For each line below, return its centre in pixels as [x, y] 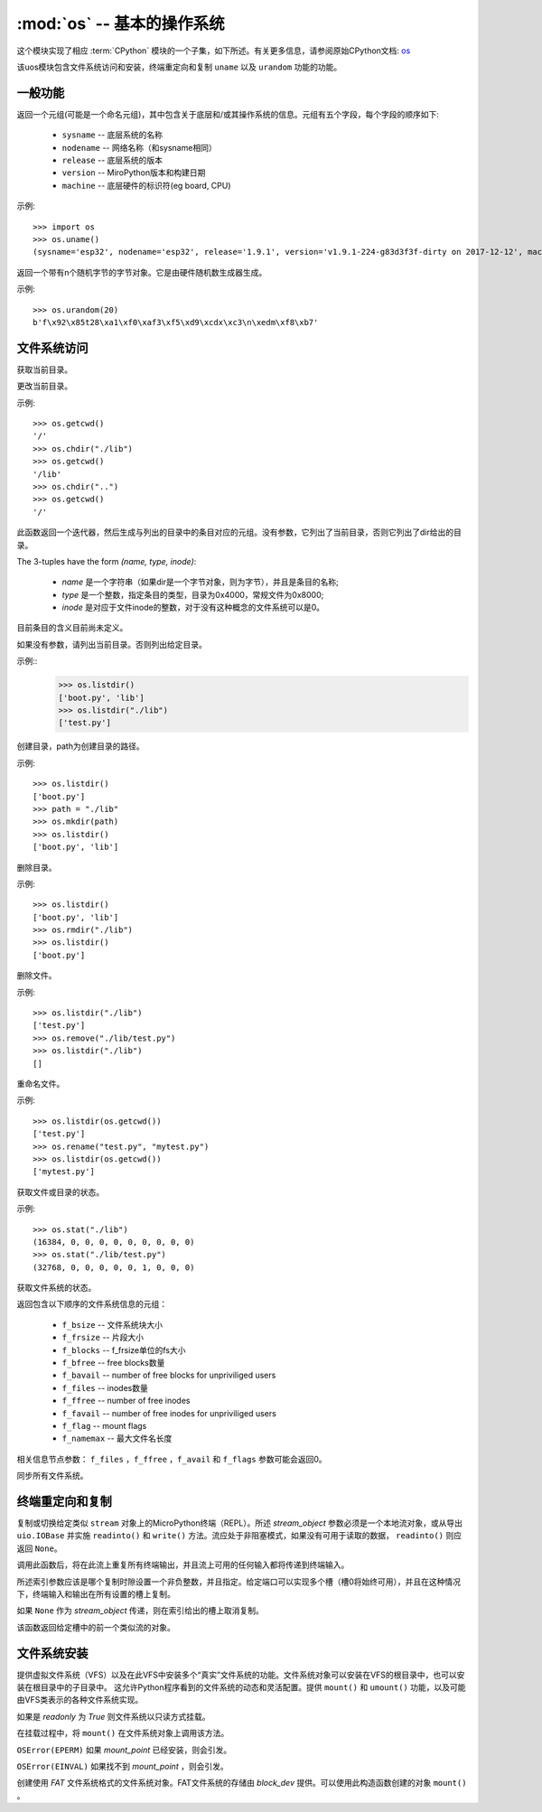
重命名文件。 [41, 1083]
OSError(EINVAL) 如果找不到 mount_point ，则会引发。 [123, 1767]
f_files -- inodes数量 [105, 1387]
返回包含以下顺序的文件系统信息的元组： [92, 1304]
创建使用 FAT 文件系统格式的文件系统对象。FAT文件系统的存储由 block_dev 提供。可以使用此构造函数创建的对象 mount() [242, 1783]
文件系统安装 [52, 1653]
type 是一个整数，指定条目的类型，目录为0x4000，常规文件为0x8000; [193, 594]
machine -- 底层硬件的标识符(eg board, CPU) [146, 185]
